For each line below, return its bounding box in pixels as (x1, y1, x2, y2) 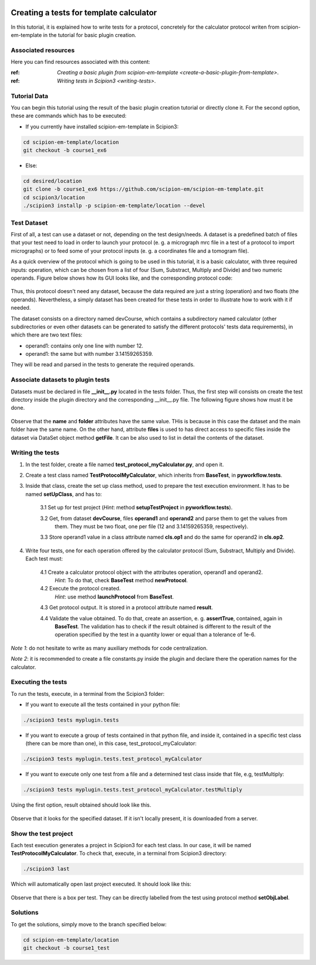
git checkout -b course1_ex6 (23, 147, 107, 154)
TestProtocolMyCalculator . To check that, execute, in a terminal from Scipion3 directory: (11, 850, 227, 857)
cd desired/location (23, 178, 82, 185)
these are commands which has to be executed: (11, 112, 127, 120)
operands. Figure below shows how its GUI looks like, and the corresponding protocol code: (11, 274, 233, 281)
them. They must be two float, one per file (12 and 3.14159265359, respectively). (54, 523, 249, 530)
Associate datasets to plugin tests (11, 376, 110, 384)
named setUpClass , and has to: (25, 490, 102, 498)
